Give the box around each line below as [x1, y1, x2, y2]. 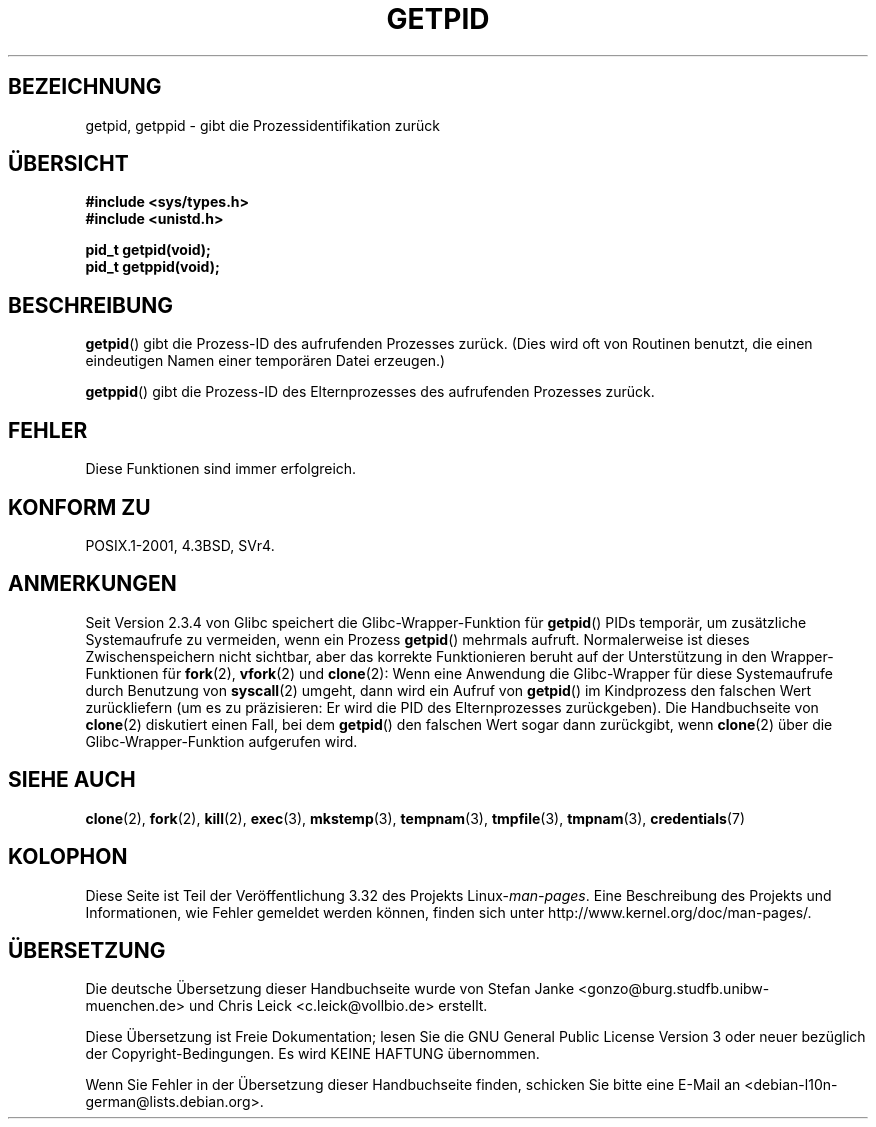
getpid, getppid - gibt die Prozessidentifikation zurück [85, 116, 441, 134]
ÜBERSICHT [8, 151, 129, 177]
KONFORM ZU [8, 494, 151, 520]
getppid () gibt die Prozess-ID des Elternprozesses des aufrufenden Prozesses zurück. [85, 383, 655, 401]
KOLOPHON [8, 844, 128, 870]
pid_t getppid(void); [85, 258, 220, 276]
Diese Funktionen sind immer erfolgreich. [85, 460, 357, 478]
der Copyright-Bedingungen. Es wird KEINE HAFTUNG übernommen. [85, 1045, 540, 1063]
